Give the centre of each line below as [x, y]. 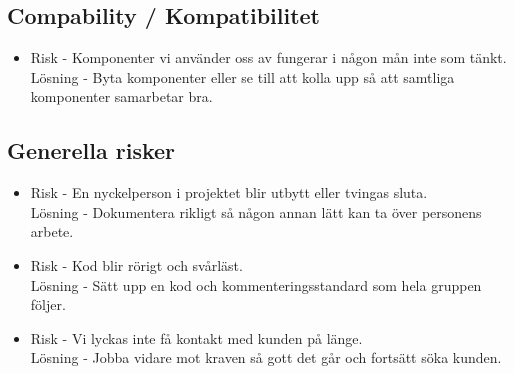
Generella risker [91, 150]
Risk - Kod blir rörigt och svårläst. [136, 264]
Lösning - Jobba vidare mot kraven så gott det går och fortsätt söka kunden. [266, 357]
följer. [48, 304]
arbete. [52, 231]
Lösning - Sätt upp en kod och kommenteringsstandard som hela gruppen [256, 284]
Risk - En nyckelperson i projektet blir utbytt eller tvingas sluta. [229, 192]
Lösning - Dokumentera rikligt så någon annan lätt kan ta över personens [256, 211]
